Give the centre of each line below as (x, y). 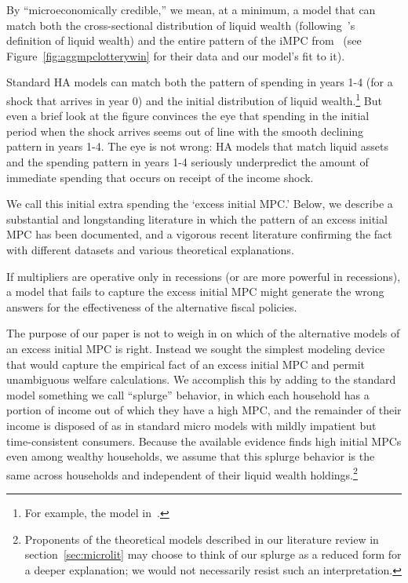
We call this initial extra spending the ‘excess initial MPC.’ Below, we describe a (200, 204)
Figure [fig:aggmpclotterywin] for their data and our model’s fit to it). (176, 55)
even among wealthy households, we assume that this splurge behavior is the (191, 456)
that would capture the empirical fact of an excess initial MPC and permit (186, 364)
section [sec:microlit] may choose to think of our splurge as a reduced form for (213, 554)
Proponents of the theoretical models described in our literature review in (202, 539)
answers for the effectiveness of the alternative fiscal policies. (152, 306)
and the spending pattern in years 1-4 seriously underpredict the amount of (188, 162)
